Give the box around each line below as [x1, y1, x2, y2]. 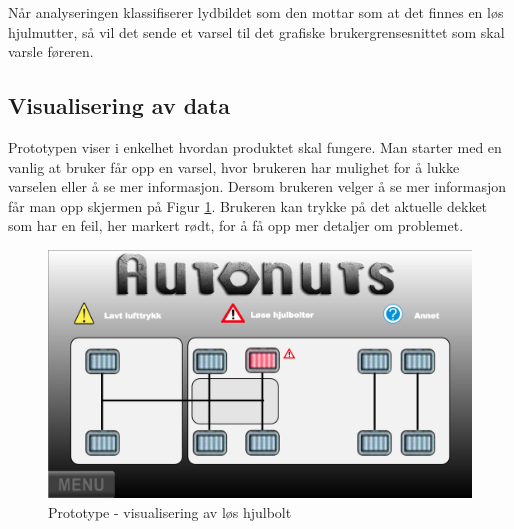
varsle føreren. [8, 41, 94, 62]
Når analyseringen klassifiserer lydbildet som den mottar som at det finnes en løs [8, 2, 504, 22]
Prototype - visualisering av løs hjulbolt [48, 501, 292, 522]
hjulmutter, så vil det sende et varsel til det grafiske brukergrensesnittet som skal [8, 21, 505, 42]
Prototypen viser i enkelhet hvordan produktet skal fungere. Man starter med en [8, 136, 502, 157]
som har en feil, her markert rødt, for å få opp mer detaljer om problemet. [8, 215, 464, 236]
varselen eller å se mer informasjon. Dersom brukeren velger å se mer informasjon [8, 176, 506, 197]
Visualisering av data [8, 90, 230, 121]
